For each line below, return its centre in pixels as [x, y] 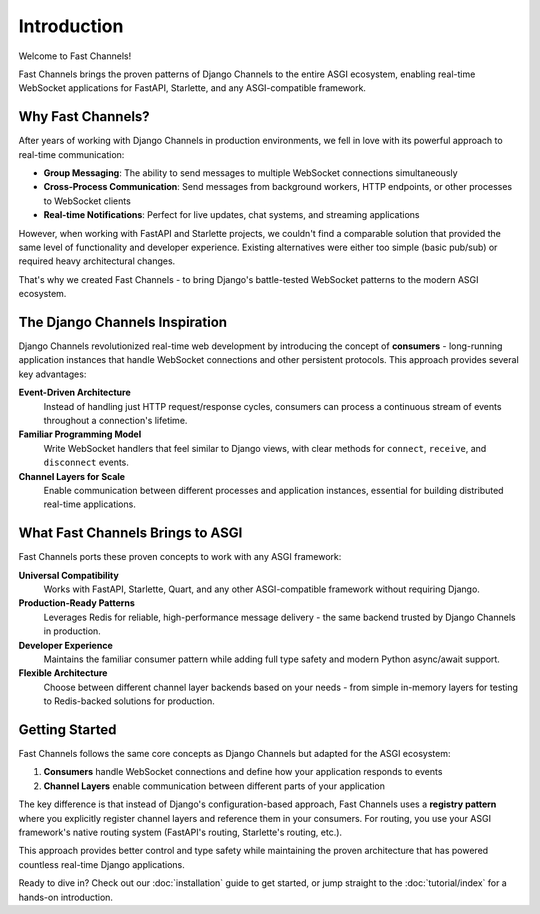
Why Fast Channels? [84, 116]
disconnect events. [86, 462]
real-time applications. [90, 504]
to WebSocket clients [87, 201]
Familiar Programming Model [80, 434]
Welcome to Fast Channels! [75, 56]
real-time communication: [71, 154]
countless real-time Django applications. [101, 864]
